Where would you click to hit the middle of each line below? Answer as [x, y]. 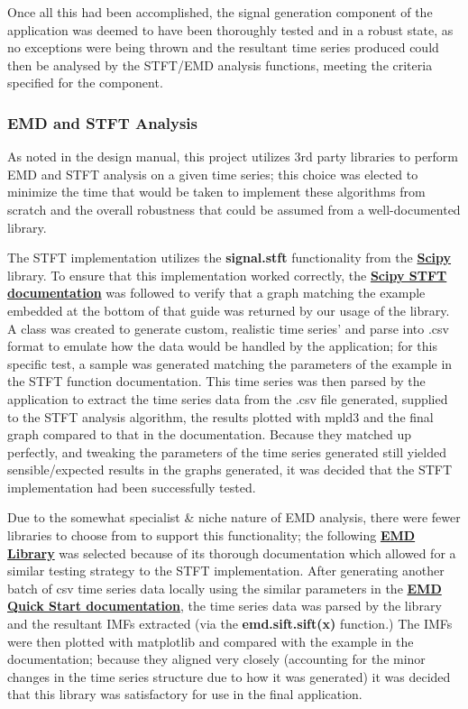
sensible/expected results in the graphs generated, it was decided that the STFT [230, 470]
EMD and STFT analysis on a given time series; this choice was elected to [213, 174]
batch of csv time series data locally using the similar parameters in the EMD [225, 588]
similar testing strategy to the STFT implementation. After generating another [226, 571]
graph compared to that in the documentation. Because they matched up [209, 434]
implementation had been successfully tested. [132, 487]
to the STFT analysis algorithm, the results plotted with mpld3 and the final [220, 416]
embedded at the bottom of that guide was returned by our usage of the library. [229, 310]
